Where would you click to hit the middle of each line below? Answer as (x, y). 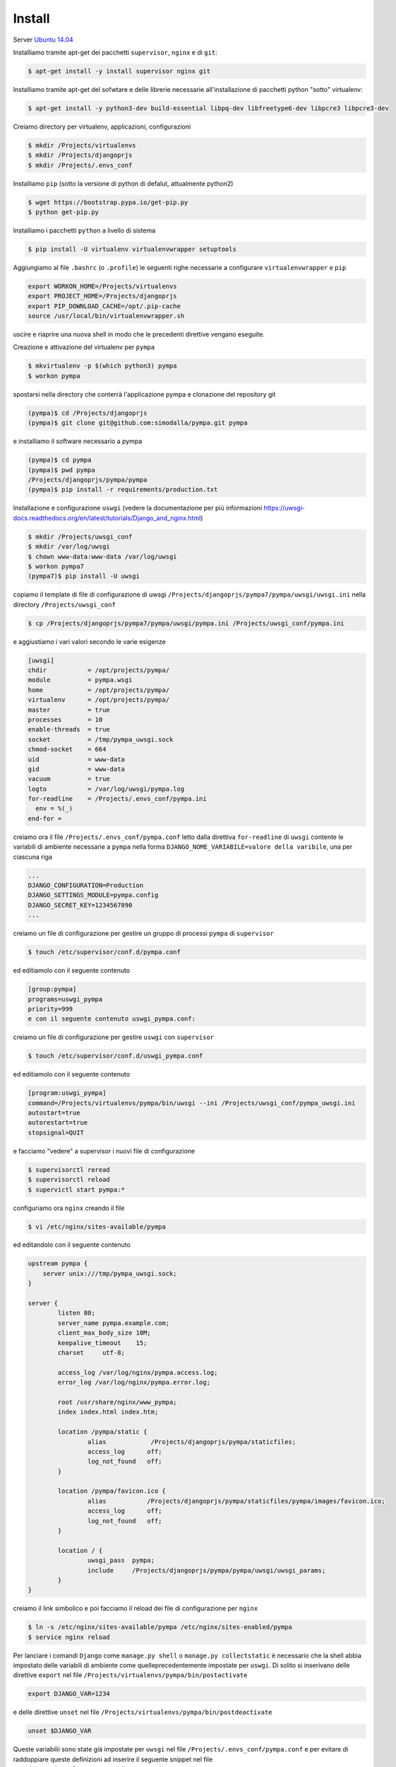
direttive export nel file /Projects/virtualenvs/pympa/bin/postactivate (130, 1675)
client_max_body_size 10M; (104, 1333)
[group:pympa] (52, 989)
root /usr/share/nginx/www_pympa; (117, 1402)
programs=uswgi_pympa (65, 999)
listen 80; (76, 1313)
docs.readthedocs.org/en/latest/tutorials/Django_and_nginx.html (107, 518)
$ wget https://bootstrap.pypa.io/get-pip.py (108, 202)
